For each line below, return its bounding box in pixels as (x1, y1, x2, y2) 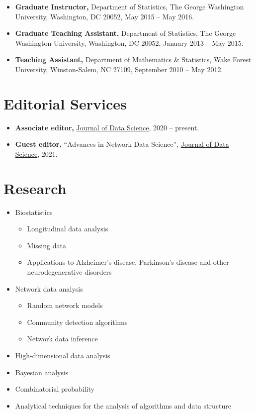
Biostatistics (15, 207, 53, 217)
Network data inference (27, 333, 98, 344)
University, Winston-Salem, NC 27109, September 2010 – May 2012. (15, 64, 223, 74)
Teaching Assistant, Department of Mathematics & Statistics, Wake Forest (15, 54, 252, 65)
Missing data (27, 240, 66, 250)
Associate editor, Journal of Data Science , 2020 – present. (15, 122, 199, 132)
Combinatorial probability (15, 384, 94, 394)
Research (3, 178, 67, 198)
